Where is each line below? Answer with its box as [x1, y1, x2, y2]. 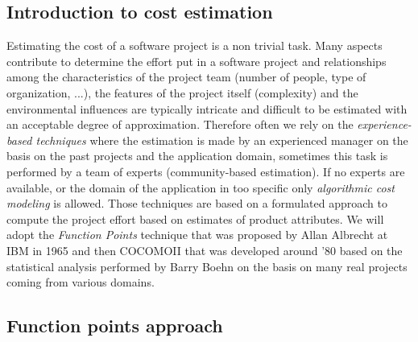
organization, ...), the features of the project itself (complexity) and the [6, 84, 358, 101]
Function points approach [6, 313, 223, 338]
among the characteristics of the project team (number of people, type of [6, 68, 366, 85]
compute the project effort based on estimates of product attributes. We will [6, 210, 384, 227]
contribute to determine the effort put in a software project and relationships [6, 52, 387, 69]
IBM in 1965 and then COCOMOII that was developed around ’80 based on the [6, 241, 403, 258]
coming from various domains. [6, 274, 155, 290]
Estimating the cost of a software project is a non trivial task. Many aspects [6, 37, 383, 54]
